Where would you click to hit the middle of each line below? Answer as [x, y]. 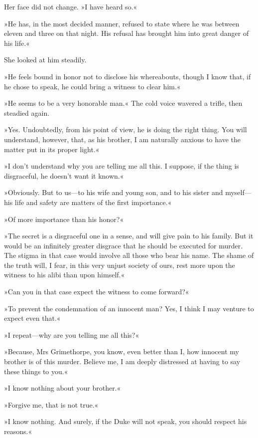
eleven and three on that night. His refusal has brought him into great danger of [127, 33]
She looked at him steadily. [45, 60]
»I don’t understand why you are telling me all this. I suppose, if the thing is [122, 166]
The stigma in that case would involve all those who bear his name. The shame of [129, 255]
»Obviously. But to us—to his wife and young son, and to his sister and [114, 192]
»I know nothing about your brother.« [63, 388]
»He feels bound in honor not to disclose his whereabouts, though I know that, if [128, 76]
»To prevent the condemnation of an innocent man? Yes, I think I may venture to [129, 308]
